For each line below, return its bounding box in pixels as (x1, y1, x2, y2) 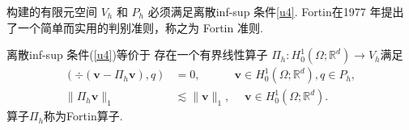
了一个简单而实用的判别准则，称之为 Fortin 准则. (6, 19, 263, 36)
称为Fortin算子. (44, 107, 123, 124)
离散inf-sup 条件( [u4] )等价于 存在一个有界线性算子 (6, 46, 268, 63)
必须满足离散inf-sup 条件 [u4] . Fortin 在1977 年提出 (147, 3, 404, 19)
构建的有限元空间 (6, 3, 97, 19)
